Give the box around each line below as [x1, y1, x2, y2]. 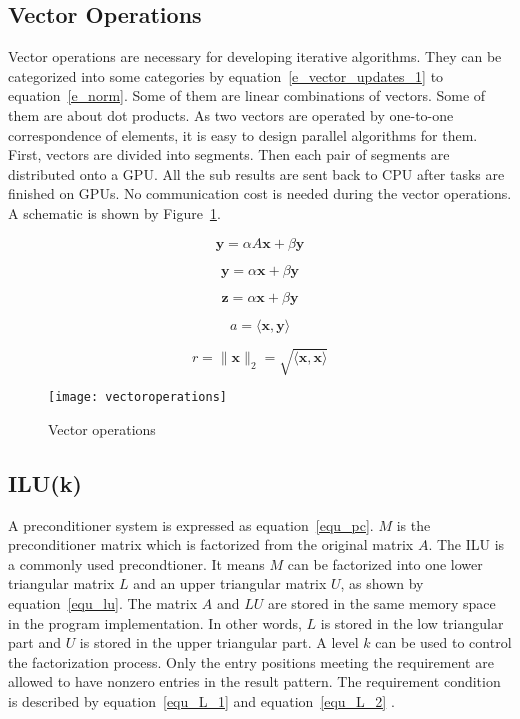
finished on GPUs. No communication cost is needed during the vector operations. [8, 183, 512, 204]
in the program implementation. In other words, [8, 612, 302, 633]
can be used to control [375, 632, 512, 653]
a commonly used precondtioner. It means [8, 553, 265, 574]
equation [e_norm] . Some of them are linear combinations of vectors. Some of [8, 85, 486, 106]
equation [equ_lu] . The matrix [8, 592, 198, 613]
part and [8, 632, 61, 653]
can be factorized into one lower [287, 553, 483, 574]
